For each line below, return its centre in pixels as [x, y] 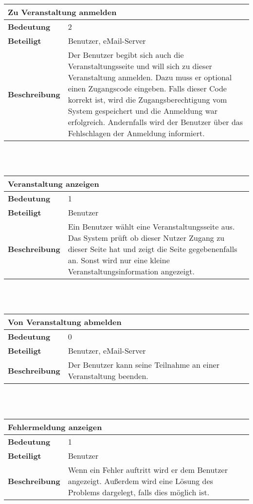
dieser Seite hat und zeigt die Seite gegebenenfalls [153, 249]
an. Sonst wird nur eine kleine [119, 260]
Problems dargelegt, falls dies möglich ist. [139, 492]
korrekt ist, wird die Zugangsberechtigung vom [147, 99]
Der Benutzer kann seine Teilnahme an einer [144, 365]
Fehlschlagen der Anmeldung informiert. [136, 133]
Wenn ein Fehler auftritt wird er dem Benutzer [148, 469]
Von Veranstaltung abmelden [65, 322]
